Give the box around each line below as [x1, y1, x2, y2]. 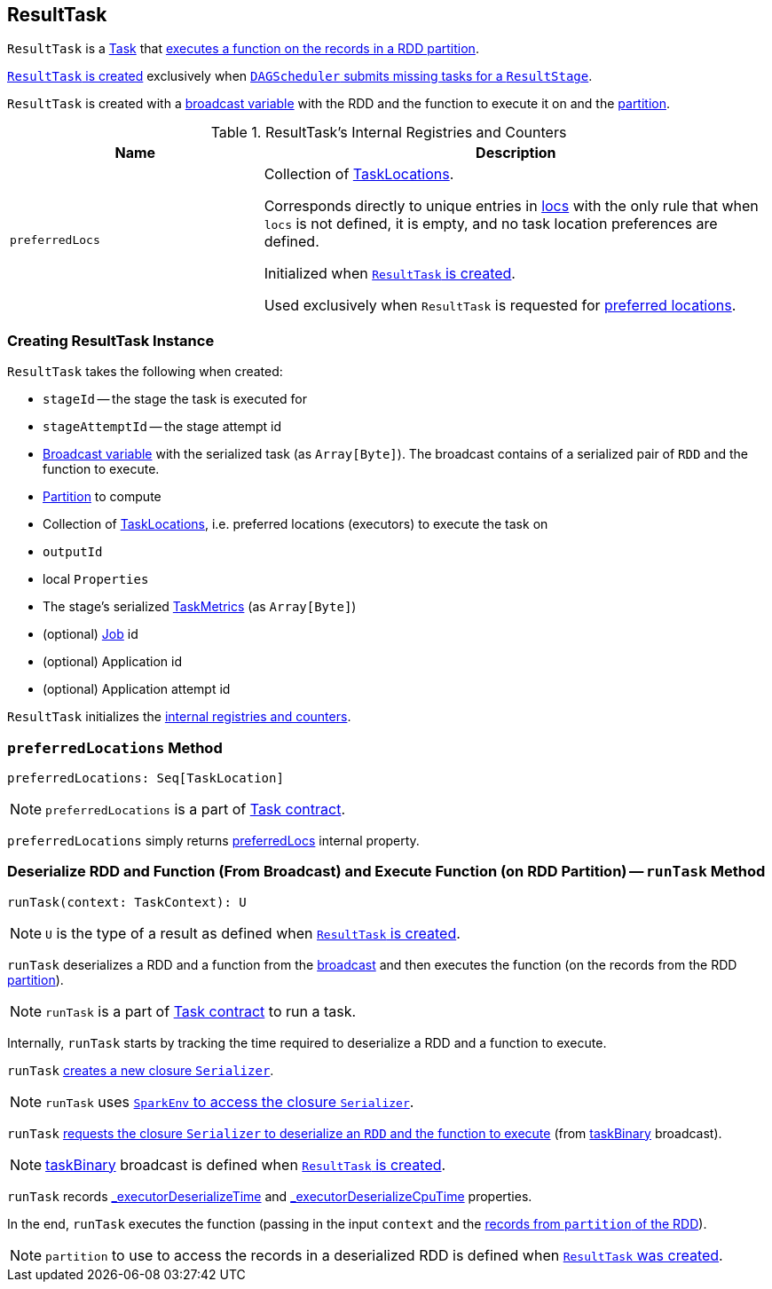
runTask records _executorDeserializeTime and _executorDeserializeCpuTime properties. [7, 1188, 532, 1204]
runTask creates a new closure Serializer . [7, 1062, 274, 1078]
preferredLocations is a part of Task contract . [45, 799, 345, 818]
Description [476, 144, 556, 162]
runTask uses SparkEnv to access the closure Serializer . [45, 1092, 414, 1111]
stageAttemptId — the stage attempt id [43, 419, 282, 435]
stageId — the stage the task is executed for [43, 391, 308, 407]
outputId [43, 545, 103, 560]
